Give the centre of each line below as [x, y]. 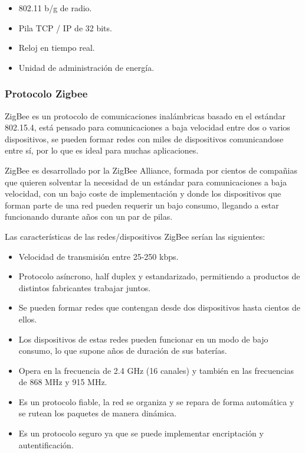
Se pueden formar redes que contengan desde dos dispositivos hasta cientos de [159, 307]
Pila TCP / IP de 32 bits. [65, 27]
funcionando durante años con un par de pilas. [89, 216]
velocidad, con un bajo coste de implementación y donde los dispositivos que [143, 193]
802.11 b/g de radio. [55, 8]
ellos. [28, 319]
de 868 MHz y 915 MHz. [63, 382]
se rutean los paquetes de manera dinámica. [98, 413]
